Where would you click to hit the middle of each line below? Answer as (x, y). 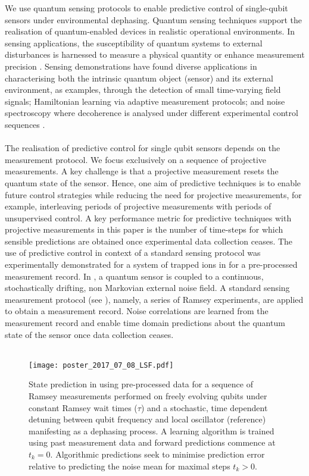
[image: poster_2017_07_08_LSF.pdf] (101, 365)
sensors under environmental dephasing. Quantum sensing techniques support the (153, 19)
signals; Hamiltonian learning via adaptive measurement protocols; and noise (145, 101)
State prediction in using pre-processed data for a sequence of (141, 384)
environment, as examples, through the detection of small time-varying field (143, 90)
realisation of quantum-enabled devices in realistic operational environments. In (150, 31)
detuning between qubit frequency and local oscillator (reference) (147, 419)
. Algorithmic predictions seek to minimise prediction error (157, 454)
